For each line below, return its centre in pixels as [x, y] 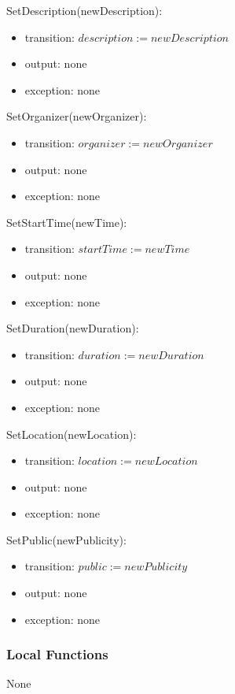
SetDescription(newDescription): [84, 10]
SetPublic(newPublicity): [66, 539]
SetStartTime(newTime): [67, 222]
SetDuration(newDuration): [73, 328]
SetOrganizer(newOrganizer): [77, 116]
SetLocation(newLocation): [72, 434]
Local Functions [57, 654]
